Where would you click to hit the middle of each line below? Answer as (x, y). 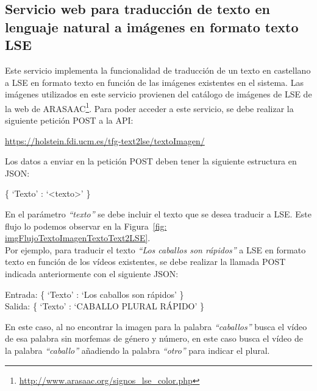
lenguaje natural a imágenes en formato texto (152, 26)
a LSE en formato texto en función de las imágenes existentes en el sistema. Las (154, 82)
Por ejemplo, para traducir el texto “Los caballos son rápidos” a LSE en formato (155, 249)
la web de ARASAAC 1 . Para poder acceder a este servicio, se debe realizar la (149, 107)
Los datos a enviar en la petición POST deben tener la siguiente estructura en (151, 161)
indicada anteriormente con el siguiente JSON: (92, 273)
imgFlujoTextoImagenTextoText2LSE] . (78, 238)
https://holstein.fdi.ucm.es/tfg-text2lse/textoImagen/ (105, 140)
